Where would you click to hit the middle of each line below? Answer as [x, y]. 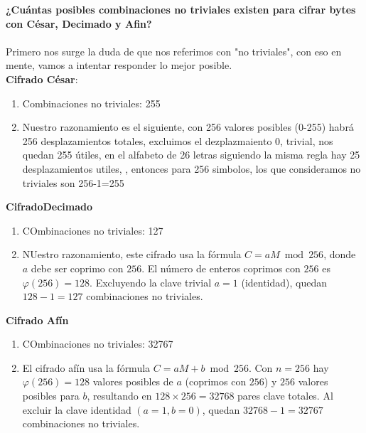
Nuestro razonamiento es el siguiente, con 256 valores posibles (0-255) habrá [188, 127]
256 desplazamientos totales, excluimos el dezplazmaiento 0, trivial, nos [178, 140]
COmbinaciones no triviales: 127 [93, 230]
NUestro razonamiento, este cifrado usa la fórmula [132, 254]
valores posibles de [133, 381]
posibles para [51, 396]
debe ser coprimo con [77, 268]
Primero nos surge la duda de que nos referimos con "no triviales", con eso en [174, 51]
